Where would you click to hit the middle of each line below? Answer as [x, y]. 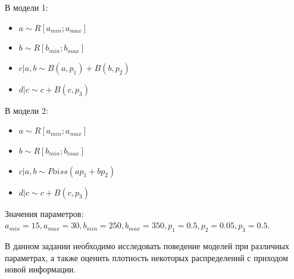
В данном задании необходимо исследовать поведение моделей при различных [147, 245]
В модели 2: [26, 110]
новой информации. [40, 269]
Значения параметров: [44, 213]
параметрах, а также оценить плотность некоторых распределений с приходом [146, 257]
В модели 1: [26, 7]
